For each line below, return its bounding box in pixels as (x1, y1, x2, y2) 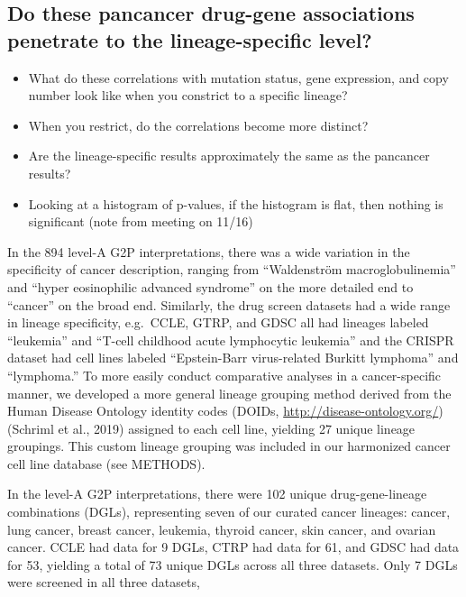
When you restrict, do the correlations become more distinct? (28, 115, 369, 134)
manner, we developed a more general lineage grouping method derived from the (7, 383, 452, 402)
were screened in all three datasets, (7, 573, 200, 592)
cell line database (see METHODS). (7, 454, 206, 473)
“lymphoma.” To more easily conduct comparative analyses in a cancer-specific (7, 365, 442, 384)
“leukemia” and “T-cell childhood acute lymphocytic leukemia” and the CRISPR (7, 330, 454, 349)
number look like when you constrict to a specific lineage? (28, 86, 348, 105)
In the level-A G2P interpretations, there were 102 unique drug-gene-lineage (7, 484, 427, 503)
